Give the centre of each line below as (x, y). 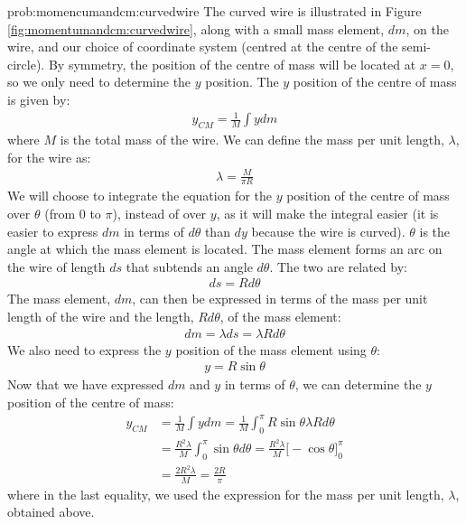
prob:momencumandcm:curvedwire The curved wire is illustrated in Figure (214, 11)
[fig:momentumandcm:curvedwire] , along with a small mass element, (196, 28)
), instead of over (159, 214)
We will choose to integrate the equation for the (140, 196)
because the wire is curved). (328, 231)
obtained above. (51, 512)
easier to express (53, 231)
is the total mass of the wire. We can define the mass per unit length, (252, 139)
